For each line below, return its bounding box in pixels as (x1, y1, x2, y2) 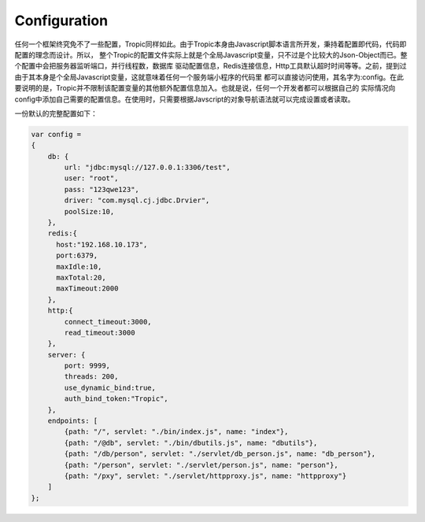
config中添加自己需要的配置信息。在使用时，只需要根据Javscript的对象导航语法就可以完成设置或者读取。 (14, 94, 355, 104)
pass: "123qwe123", (64, 185, 139, 194)
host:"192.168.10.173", (56, 240, 148, 249)
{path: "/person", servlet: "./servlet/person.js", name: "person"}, (64, 461, 338, 469)
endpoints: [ (47, 416, 98, 425)
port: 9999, (64, 361, 110, 370)
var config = (31, 130, 82, 139)
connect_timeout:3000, (64, 317, 153, 326)
